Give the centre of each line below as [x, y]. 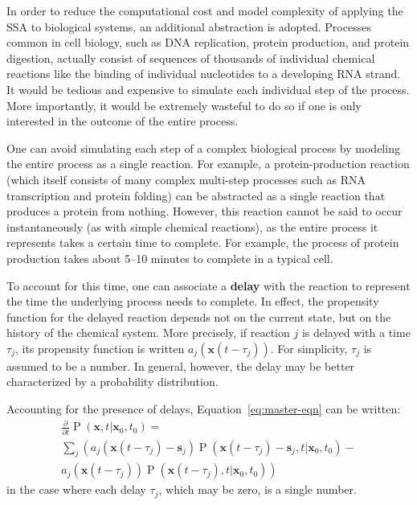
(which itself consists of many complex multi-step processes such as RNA [186, 179]
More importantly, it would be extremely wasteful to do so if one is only [184, 105]
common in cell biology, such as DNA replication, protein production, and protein [208, 42]
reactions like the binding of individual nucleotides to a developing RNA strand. [204, 74]
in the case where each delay [76, 489]
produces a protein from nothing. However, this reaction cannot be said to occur [204, 211]
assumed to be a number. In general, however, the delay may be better [181, 365]
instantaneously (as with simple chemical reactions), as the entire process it [192, 226]
